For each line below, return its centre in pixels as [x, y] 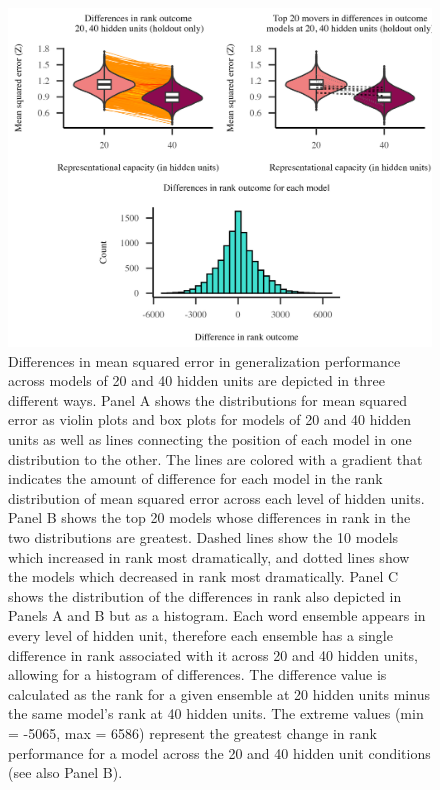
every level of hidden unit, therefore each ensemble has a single [200, 635]
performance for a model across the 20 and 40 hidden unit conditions [219, 752]
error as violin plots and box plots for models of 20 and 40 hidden [210, 419]
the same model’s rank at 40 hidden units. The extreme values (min [216, 713]
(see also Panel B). [65, 772]
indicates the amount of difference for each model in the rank [195, 478]
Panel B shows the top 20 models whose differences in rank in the [209, 517]
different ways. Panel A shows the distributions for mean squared [208, 399]
